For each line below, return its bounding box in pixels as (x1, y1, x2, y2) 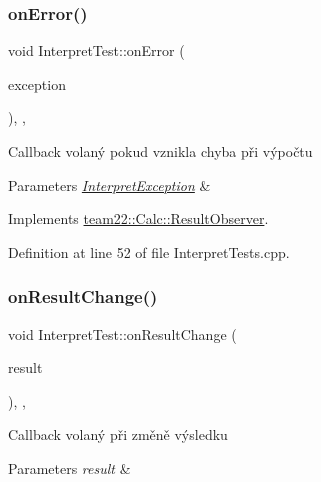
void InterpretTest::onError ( (8, 40, 185, 61)
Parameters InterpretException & (8, 174, 211, 195)
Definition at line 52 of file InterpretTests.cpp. (8, 241, 290, 262)
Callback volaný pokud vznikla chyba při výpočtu (8, 141, 313, 161)
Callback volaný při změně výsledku (8, 424, 228, 445)
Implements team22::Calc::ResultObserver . (8, 208, 269, 229)
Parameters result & (8, 457, 131, 478)
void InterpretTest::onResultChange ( (8, 323, 237, 344)
